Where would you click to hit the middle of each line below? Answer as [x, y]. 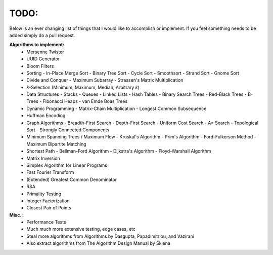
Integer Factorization [48, 201]
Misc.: [16, 215]
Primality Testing [44, 194]
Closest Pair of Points [49, 208]
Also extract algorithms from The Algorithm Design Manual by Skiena [98, 243]
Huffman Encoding [46, 116]
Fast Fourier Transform [50, 172]
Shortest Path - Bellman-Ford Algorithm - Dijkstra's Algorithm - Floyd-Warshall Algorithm [119, 151]
